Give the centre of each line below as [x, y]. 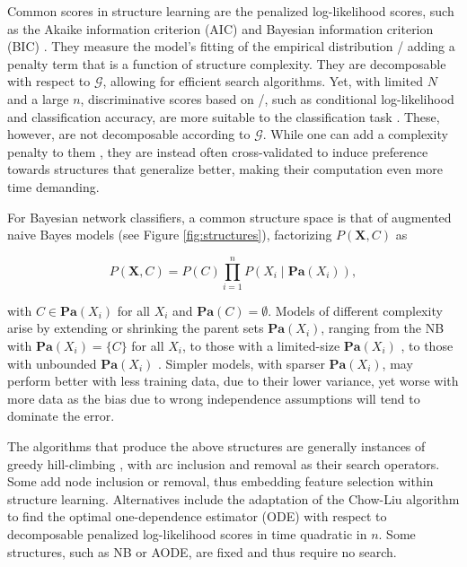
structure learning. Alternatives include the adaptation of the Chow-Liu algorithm [233, 498]
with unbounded [52, 363]
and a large [38, 98]
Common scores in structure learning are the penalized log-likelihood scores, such [231, 11]
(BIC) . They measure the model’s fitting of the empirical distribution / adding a [231, 46]
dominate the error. [61, 416]
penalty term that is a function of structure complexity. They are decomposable [227, 63]
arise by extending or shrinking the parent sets [136, 328]
